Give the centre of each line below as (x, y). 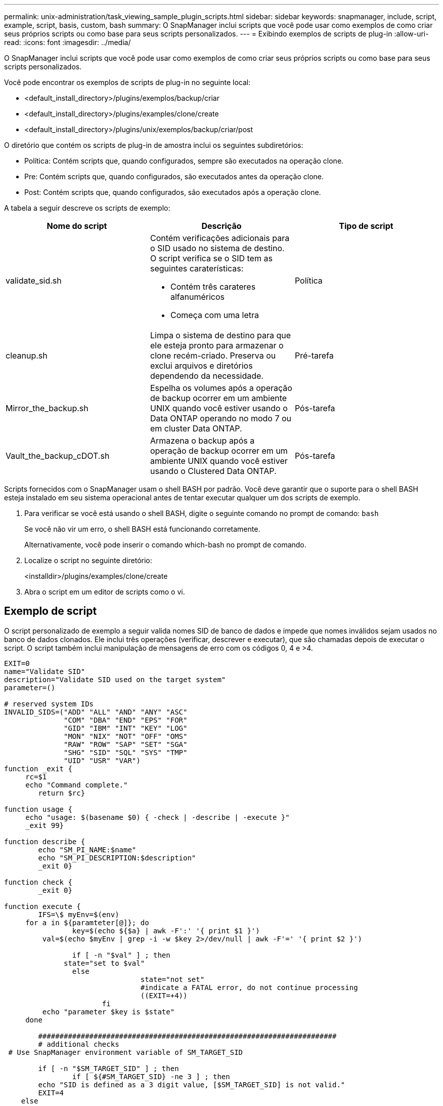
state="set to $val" (104, 963)
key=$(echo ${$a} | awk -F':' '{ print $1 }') (166, 931)
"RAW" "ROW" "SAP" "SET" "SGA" (126, 744)
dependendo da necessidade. (207, 376)
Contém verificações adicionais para (220, 238)
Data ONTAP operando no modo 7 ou (221, 418)
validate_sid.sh (34, 281)
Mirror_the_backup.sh (47, 408)
